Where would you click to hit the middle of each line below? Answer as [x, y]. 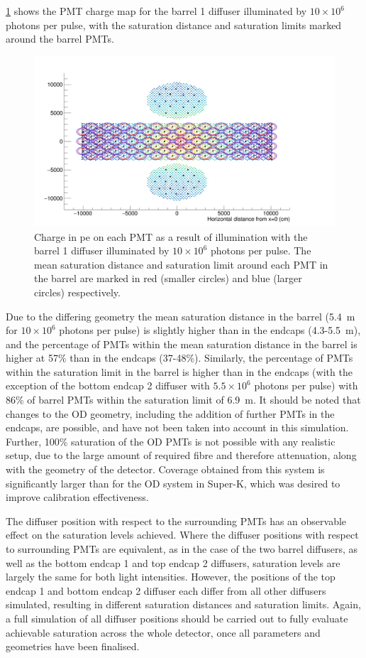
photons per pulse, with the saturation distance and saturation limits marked [174, 25]
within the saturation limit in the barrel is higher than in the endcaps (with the [179, 371]
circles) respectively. [77, 292]
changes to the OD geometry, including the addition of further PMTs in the [170, 413]
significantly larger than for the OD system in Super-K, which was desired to [173, 483]
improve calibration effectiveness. [77, 497]
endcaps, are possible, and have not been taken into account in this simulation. [177, 427]
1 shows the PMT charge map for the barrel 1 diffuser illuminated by [156, 11]
